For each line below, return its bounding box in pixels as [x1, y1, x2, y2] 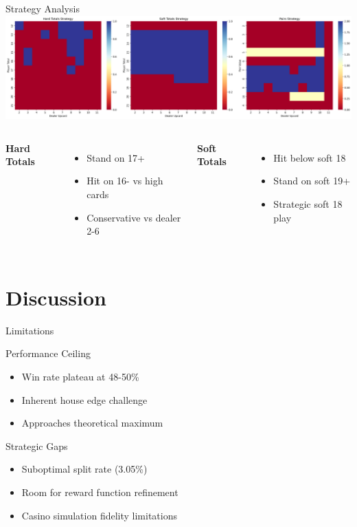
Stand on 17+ [87, 150, 145, 164]
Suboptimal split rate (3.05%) [21, 462, 148, 476]
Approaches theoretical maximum [21, 416, 163, 430]
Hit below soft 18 [273, 150, 346, 164]
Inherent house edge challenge [21, 392, 148, 407]
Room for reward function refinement [21, 485, 178, 499]
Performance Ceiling [5, 346, 91, 361]
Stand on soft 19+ [273, 173, 351, 188]
